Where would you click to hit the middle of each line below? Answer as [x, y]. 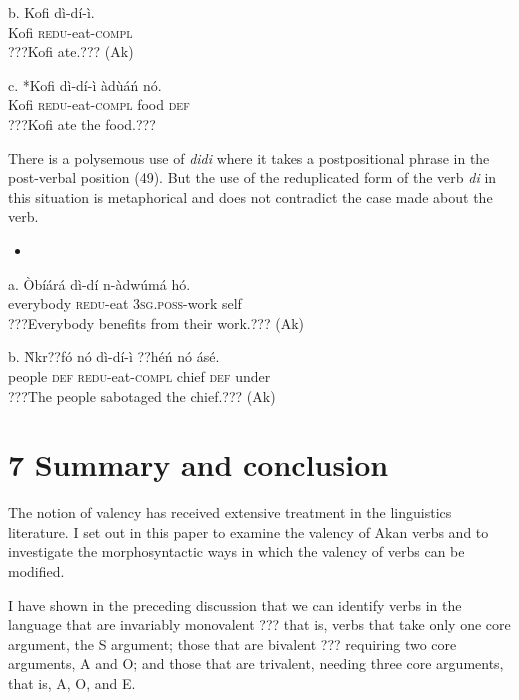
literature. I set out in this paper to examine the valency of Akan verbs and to [248, 531]
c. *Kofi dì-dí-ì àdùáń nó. [85, 84]
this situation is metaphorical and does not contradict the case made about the [250, 196]
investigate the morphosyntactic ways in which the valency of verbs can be [236, 551]
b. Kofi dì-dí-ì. [51, 12]
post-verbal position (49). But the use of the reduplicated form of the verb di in [252, 177]
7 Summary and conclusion [198, 464]
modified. [36, 571]
